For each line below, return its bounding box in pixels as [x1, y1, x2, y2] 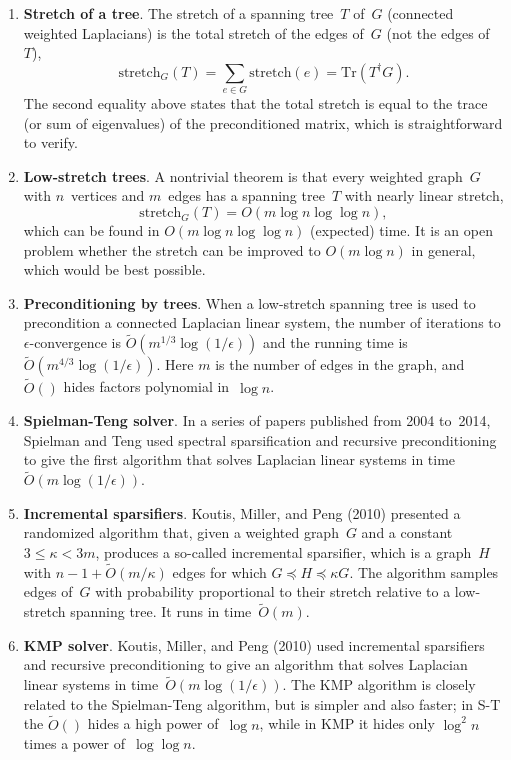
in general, [411, 239, 476, 260]
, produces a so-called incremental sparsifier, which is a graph [95, 542, 472, 563]
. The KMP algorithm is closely [282, 674, 476, 695]
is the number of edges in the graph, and [215, 354, 465, 375]
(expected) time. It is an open [310, 220, 493, 241]
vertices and [71, 185, 145, 206]
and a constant [361, 522, 453, 543]
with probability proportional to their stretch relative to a [95, 581, 451, 602]
